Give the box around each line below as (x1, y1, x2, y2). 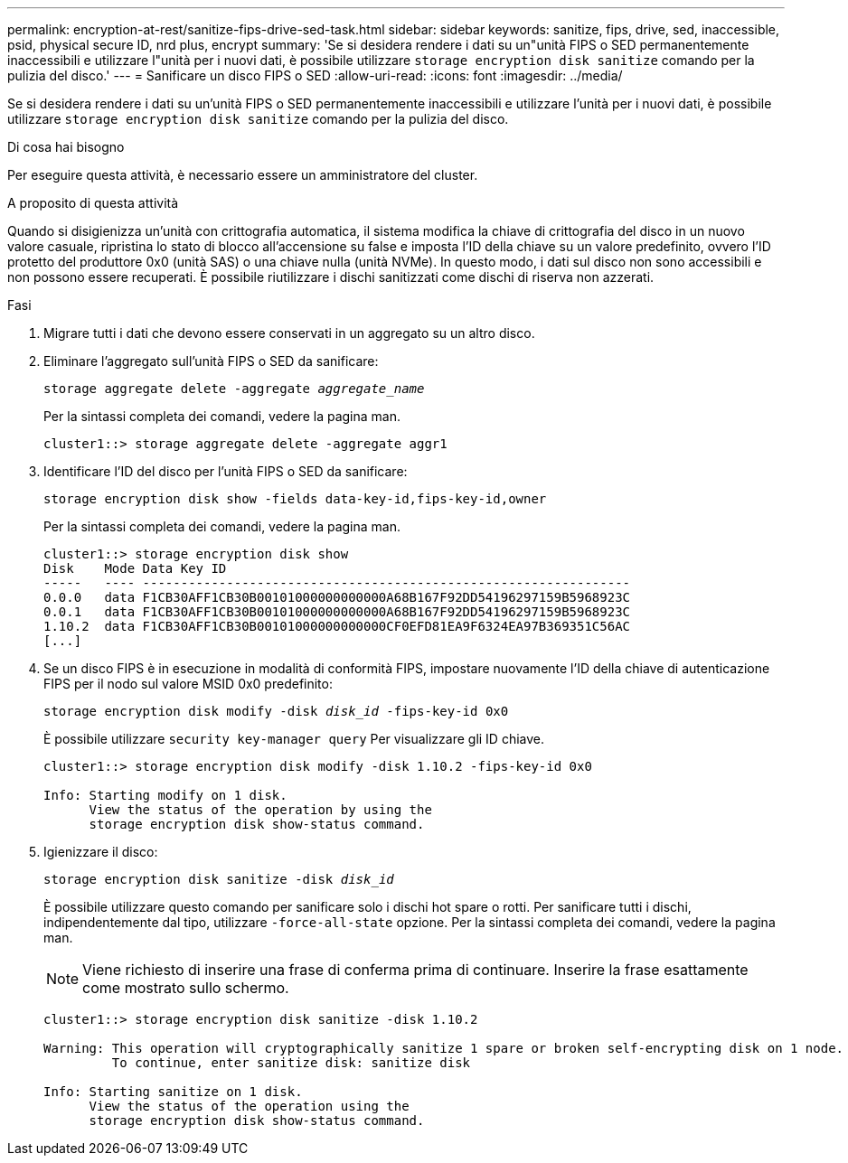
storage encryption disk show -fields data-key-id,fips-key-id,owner (43, 492, 547, 506)
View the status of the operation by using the (89, 802, 432, 817)
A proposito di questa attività (7, 195, 179, 211)
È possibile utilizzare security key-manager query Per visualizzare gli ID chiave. (43, 731, 545, 746)
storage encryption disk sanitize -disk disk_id (43, 872, 394, 886)
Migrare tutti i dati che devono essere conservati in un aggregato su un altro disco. (43, 325, 535, 341)
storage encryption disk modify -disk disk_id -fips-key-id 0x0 (43, 704, 509, 718)
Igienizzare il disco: (43, 844, 158, 859)
